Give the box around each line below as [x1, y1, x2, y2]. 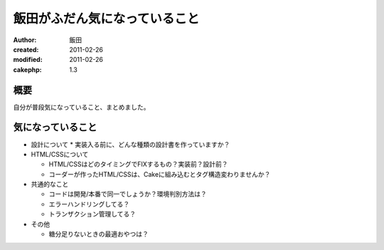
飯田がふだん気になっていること [13, 11, 200, 26]
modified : [13, 56, 43, 64]
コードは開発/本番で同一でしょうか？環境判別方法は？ [48, 189, 208, 199]
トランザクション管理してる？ [48, 210, 137, 219]
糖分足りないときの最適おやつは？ [48, 230, 149, 239]
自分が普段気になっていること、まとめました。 [13, 103, 150, 111]
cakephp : [13, 65, 42, 74]
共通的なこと [31, 180, 69, 189]
